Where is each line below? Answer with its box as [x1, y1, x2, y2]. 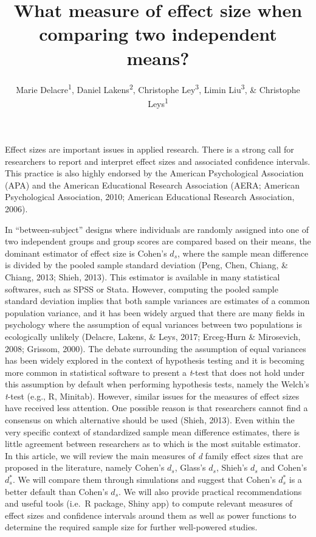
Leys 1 [148, 95, 168, 109]
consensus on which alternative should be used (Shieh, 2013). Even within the [5, 414, 295, 426]
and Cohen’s [261, 461, 307, 474]
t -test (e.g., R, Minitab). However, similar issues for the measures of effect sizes [5, 389, 300, 402]
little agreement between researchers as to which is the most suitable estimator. [5, 437, 301, 450]
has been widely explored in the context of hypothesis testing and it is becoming [5, 354, 304, 367]
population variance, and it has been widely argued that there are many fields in [5, 306, 305, 319]
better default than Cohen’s [5, 485, 108, 497]
